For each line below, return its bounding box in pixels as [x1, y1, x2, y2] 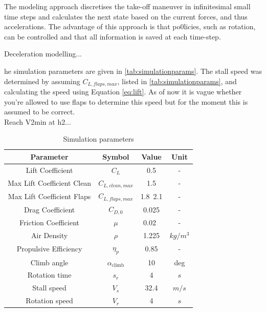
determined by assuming [4, 75, 80, 86]
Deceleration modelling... [4, 48, 82, 59]
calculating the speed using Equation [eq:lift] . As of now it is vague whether [4, 86, 242, 97]
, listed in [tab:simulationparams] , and [117, 75, 237, 86]
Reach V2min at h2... [4, 116, 71, 127]
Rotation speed [26, 295, 73, 306]
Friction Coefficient [19, 217, 80, 227]
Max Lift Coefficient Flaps [8, 190, 91, 201]
